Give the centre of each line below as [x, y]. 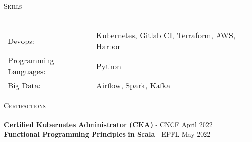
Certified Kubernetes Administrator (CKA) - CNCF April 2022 [108, 124]
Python [109, 66]
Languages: [27, 71]
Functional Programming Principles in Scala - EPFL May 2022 [107, 134]
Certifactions [25, 106]
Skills [13, 6]
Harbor [108, 46]
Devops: [21, 41]
